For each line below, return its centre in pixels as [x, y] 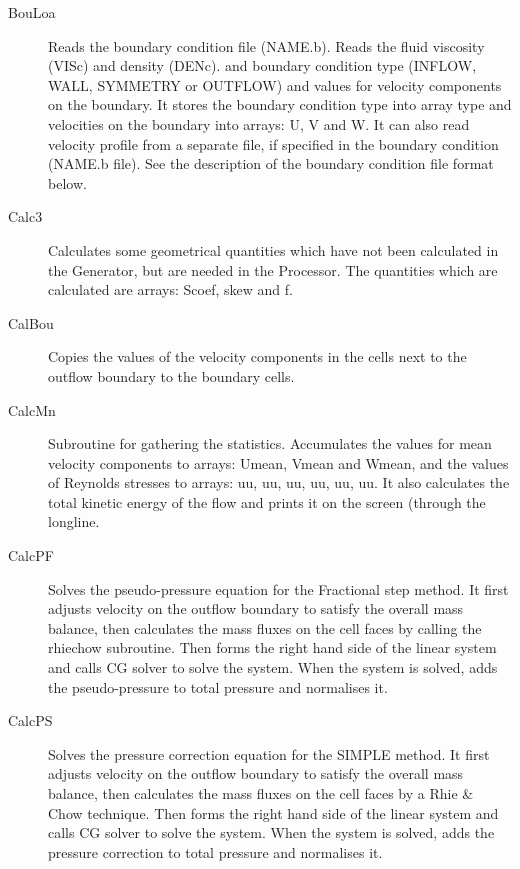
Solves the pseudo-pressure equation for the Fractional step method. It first [278, 588]
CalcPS [30, 720]
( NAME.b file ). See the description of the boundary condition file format [271, 163]
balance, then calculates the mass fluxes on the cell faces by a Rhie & [261, 793]
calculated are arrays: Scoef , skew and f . [170, 289]
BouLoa [32, 12]
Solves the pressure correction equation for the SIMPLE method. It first [269, 753]
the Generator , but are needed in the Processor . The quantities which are [273, 269]
